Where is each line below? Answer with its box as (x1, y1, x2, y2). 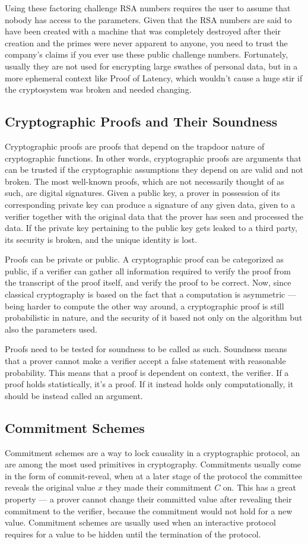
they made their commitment (105, 481, 212, 494)
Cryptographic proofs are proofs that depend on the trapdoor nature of (5, 140, 265, 152)
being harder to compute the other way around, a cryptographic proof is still (5, 299, 284, 312)
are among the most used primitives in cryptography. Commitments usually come (5, 458, 301, 470)
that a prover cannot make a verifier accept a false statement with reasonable (5, 355, 286, 367)
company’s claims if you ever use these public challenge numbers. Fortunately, (5, 48, 288, 61)
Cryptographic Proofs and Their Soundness (5, 112, 278, 131)
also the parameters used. (5, 322, 97, 335)
